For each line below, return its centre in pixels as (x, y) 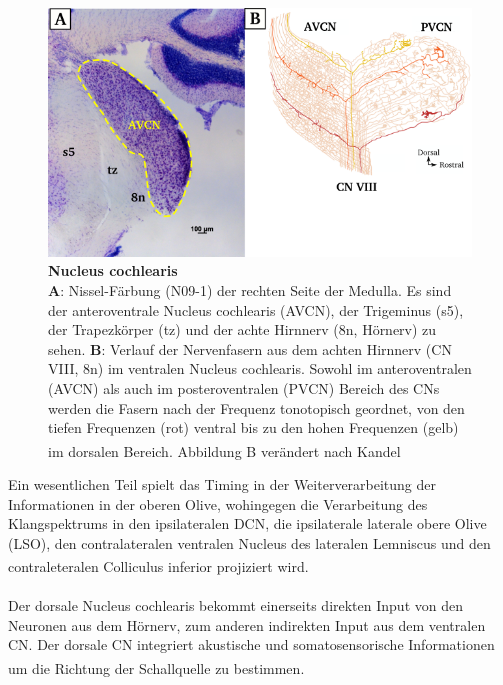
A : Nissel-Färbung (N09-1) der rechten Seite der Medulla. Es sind (250, 289)
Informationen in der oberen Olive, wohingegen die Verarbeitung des (218, 503)
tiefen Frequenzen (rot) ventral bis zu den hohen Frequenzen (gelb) (253, 427)
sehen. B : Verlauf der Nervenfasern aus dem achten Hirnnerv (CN (250, 348)
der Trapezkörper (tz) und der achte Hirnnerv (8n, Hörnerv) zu (242, 329)
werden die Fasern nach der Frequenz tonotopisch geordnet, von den (256, 407)
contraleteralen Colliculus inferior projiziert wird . (158, 566)
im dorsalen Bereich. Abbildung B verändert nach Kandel (224, 450)
